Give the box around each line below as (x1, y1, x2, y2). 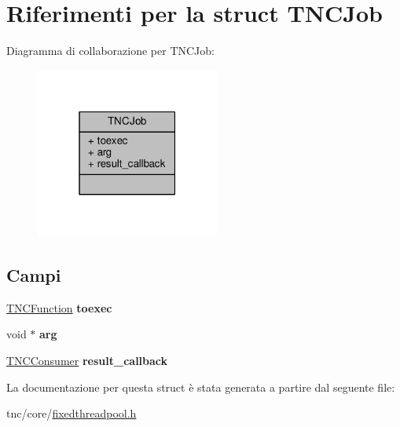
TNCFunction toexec (6, 299, 112, 316)
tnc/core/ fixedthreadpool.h (6, 405, 137, 422)
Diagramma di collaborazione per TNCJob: (6, 42, 215, 59)
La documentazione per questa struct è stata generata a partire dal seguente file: (6, 378, 395, 395)
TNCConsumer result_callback (6, 352, 168, 368)
